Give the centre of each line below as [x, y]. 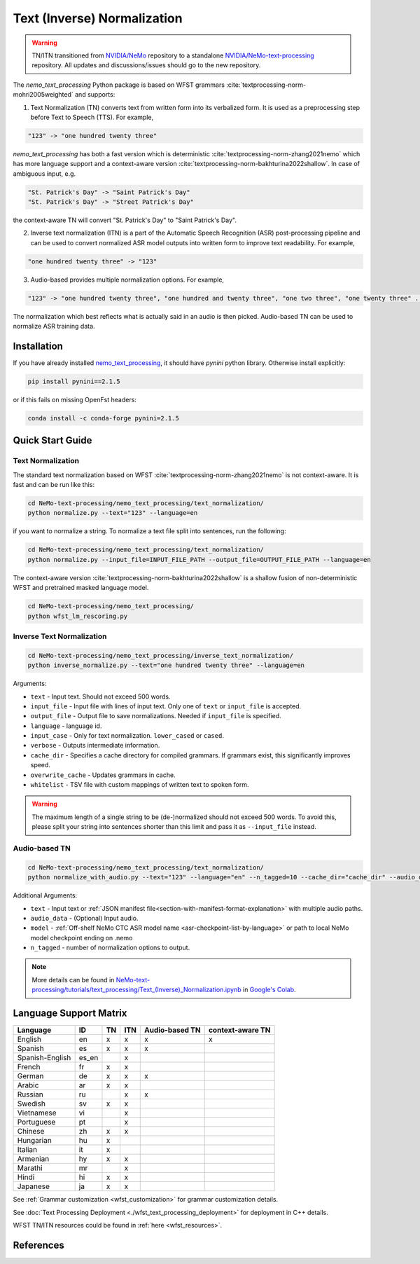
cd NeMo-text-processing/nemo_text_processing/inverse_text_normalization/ [161, 655]
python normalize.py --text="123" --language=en [113, 513]
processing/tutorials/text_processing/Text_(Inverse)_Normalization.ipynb [136, 990]
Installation [38, 346]
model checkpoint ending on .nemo [82, 937]
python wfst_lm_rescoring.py [78, 616]
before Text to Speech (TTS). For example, [92, 117]
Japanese [34, 1186]
